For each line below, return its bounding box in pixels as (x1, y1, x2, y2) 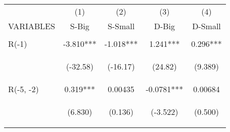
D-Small (192, 20, 221, 32)
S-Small (107, 20, 135, 32)
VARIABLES (8, 20, 55, 32)
